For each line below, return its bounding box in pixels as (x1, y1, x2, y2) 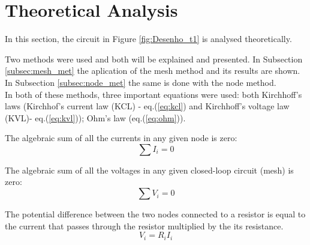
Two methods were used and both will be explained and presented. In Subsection (5, 52, 303, 65)
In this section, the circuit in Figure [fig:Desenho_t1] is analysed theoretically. (5, 32, 292, 45)
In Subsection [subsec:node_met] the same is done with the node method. (5, 76, 276, 88)
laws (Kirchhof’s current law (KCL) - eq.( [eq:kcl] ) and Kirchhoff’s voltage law (5, 100, 290, 112)
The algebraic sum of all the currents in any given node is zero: (5, 132, 237, 144)
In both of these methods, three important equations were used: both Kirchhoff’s (5, 88, 302, 100)
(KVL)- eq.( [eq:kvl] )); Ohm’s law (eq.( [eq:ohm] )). (5, 111, 186, 124)
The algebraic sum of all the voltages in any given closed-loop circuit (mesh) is (5, 163, 294, 176)
